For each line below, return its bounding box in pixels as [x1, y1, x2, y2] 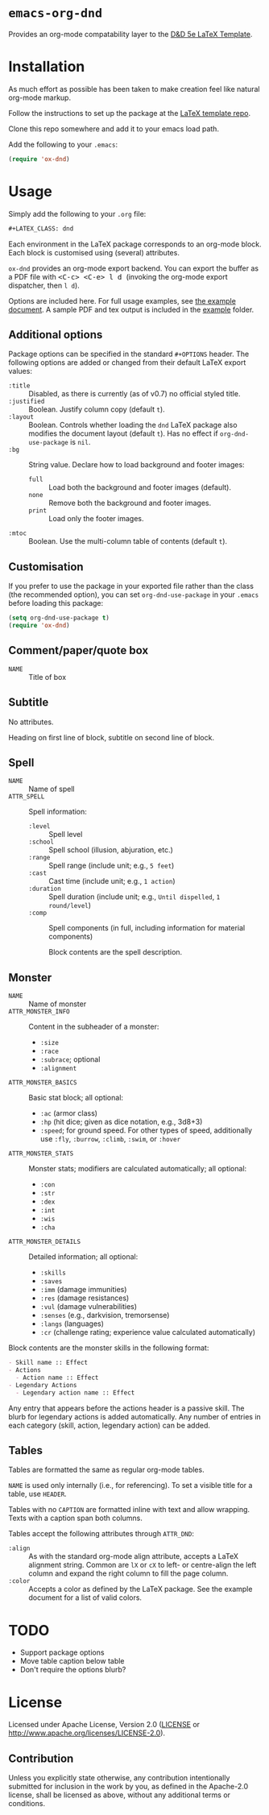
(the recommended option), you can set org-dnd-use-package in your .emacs [8, 590, 259, 599]
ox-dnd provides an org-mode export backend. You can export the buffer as [8, 263, 259, 273]
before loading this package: [8, 599, 104, 608]
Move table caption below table [19, 1656, 125, 1666]
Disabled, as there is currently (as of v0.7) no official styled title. [28, 389, 241, 399]
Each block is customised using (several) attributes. [8, 247, 180, 257]
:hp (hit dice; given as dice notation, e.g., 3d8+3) [39, 1117, 203, 1127]
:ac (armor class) [39, 1108, 98, 1118]
